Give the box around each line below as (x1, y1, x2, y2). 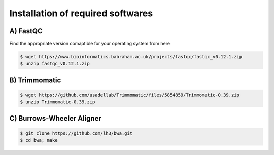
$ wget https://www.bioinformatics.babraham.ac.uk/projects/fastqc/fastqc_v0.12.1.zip (20, 54, 243, 60)
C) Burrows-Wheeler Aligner (9, 114, 101, 123)
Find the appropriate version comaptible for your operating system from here (9, 41, 170, 47)
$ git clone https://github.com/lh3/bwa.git (20, 131, 133, 136)
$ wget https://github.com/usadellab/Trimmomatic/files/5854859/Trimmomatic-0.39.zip (20, 92, 239, 98)
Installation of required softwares (9, 8, 153, 19)
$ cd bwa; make (20, 137, 58, 143)
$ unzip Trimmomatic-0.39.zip (20, 99, 95, 105)
